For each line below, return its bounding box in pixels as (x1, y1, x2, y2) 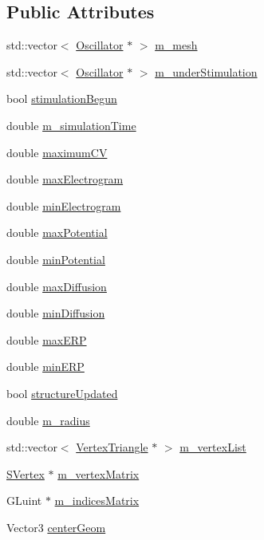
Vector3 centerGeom (6, 518, 106, 535)
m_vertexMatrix (57, 465, 140, 482)
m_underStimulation (155, 63, 258, 80)
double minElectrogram (6, 197, 121, 214)
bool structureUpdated (6, 384, 118, 401)
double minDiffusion (6, 305, 105, 321)
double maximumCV (6, 144, 108, 160)
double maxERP (6, 331, 87, 348)
